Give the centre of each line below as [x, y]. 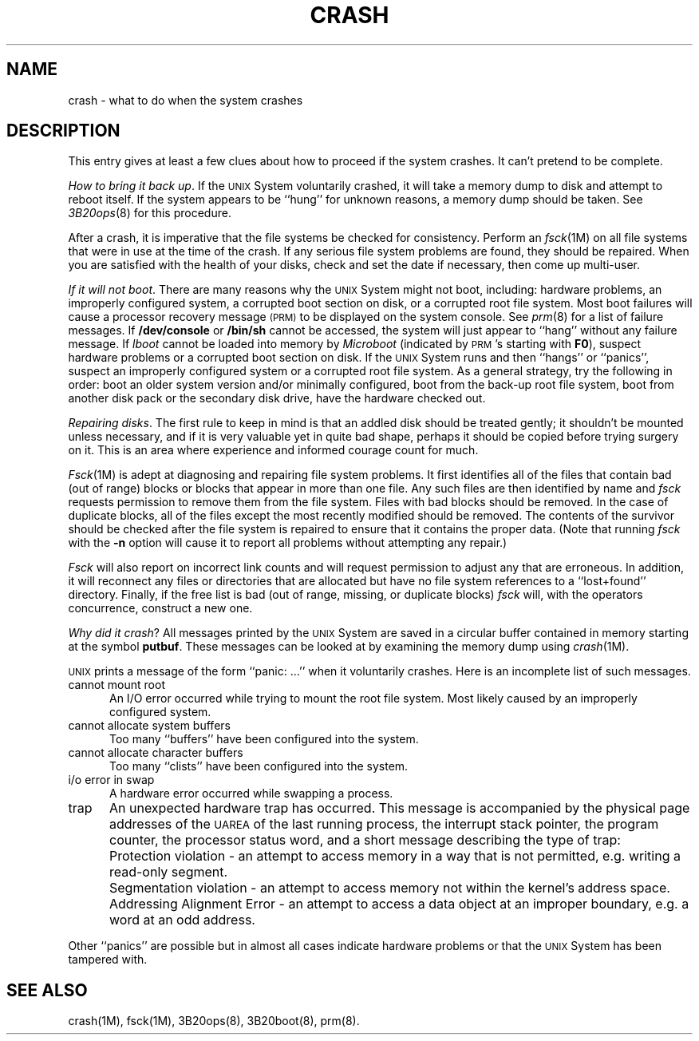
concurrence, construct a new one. [160, 608]
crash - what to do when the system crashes [186, 100]
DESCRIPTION [63, 131]
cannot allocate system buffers [149, 726]
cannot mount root [116, 685]
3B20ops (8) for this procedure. [150, 213]
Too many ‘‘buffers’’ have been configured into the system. [264, 739]
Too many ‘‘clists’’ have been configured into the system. [259, 766]
